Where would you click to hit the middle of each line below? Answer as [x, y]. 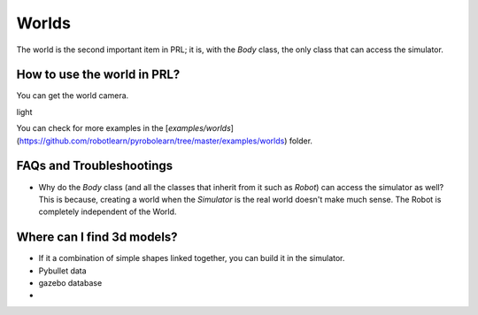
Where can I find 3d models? [97, 238]
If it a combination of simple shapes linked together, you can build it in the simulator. [192, 258]
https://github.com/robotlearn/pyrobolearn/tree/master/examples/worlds [152, 141]
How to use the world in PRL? [98, 75]
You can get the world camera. [73, 96]
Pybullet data [63, 271]
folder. [301, 141]
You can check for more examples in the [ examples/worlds [124, 128]
